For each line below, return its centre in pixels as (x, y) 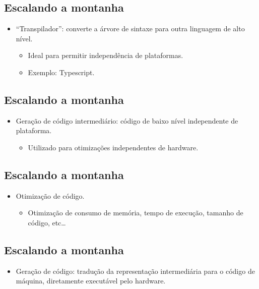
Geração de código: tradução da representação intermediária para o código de (135, 271)
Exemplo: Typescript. (61, 72)
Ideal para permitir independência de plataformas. (106, 55)
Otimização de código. (50, 195)
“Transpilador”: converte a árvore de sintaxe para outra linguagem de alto (130, 28)
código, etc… (47, 222)
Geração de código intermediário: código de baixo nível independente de (127, 120)
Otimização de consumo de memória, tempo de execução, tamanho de (136, 213)
